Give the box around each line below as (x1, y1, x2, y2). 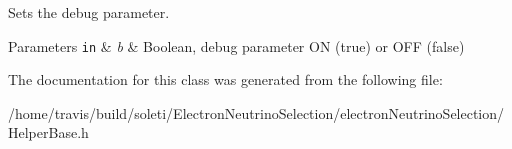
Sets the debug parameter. (8, 2, 170, 22)
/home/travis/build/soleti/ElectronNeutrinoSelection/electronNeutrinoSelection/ (8, 102, 505, 123)
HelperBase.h (8, 122, 89, 143)
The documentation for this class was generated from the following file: (8, 69, 443, 90)
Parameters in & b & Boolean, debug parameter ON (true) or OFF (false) (8, 35, 465, 56)
